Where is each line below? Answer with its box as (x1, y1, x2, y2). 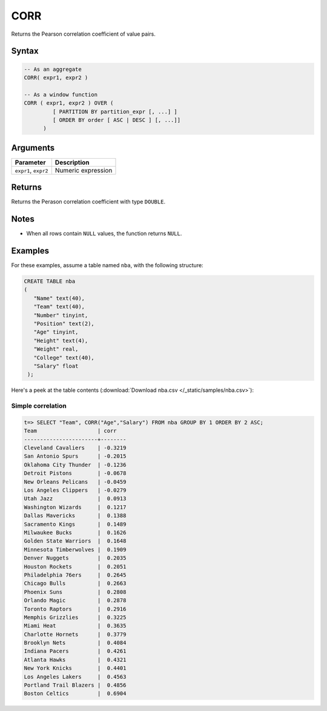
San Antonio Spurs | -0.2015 (24, 453, 127, 460)
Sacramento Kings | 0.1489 (24, 521, 127, 527)
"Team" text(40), (33, 303, 85, 310)
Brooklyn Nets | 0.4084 (24, 640, 127, 646)
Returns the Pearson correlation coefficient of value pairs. (11, 30, 156, 38)
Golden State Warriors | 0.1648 (24, 538, 127, 544)
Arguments (11, 142, 55, 153)
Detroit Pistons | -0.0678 (24, 470, 127, 477)
